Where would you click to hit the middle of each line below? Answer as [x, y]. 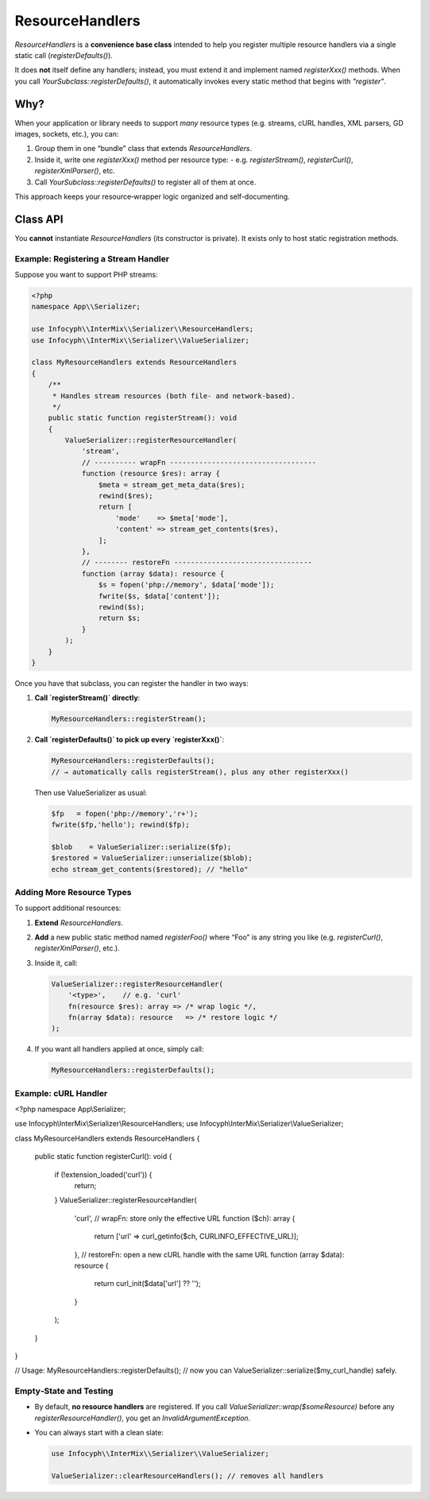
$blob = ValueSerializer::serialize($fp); [141, 847]
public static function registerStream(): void [143, 418]
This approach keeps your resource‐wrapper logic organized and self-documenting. [152, 196]
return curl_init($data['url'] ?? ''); [148, 1284]
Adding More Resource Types [73, 892]
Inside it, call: [56, 963]
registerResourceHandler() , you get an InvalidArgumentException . [143, 1418]
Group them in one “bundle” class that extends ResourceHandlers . [143, 149]
